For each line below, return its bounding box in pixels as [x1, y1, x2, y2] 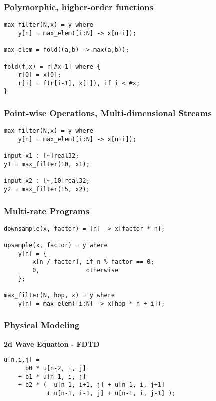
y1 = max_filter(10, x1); [4, 160, 90, 168]
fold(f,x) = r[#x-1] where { [4, 63, 101, 70]
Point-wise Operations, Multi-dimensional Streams [4, 107, 212, 119]
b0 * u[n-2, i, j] [25, 364, 86, 372]
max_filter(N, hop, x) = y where [4, 292, 115, 299]
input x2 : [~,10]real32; [4, 177, 90, 185]
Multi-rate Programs [4, 204, 89, 217]
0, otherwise [32, 267, 119, 274]
